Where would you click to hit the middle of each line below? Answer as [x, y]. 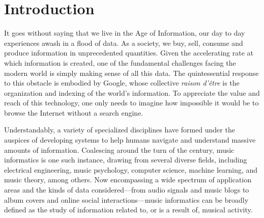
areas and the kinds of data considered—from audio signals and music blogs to [127, 190]
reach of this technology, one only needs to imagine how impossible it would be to [131, 103]
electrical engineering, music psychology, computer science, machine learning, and [131, 169]
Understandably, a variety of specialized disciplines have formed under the [120, 130]
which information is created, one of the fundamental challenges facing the [120, 62]
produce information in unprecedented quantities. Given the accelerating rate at [129, 53]
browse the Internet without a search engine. [74, 112]
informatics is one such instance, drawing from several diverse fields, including [126, 160]
